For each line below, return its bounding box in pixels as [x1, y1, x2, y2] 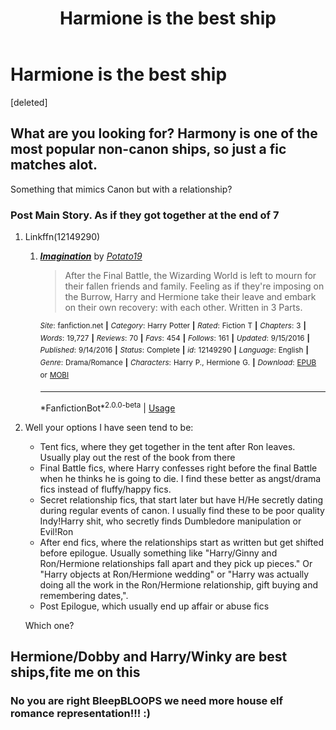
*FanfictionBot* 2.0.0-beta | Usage [39, 400, 176, 414]
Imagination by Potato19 [39, 250, 143, 262]
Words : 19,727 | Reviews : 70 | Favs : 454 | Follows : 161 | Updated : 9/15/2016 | [39, 333, 310, 343]
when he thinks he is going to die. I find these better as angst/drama [39, 472, 322, 484]
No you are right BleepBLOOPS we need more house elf [10, 694, 283, 708]
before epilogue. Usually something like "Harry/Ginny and [39, 547, 278, 559]
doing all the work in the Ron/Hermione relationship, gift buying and [39, 578, 319, 591]
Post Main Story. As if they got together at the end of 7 [10, 208, 280, 222]
